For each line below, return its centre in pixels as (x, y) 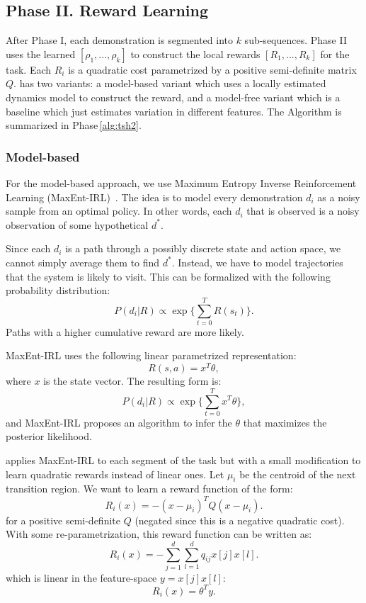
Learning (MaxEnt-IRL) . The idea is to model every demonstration (154, 197)
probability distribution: (58, 290)
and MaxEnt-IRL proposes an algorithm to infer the (119, 422)
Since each (28, 248)
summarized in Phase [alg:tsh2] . (74, 125)
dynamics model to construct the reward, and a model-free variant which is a (173, 97)
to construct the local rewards (195, 53)
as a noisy (339, 197)
